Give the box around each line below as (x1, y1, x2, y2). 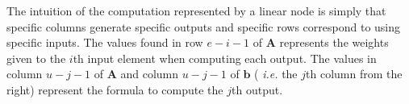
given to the (6, 49, 66, 66)
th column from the (306, 65, 403, 82)
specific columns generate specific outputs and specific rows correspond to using (6, 18, 401, 35)
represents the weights (279, 34, 389, 51)
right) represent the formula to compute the (6, 81, 223, 98)
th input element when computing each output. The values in (73, 49, 377, 66)
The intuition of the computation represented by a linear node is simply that (6, 2, 386, 19)
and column (120, 65, 179, 82)
